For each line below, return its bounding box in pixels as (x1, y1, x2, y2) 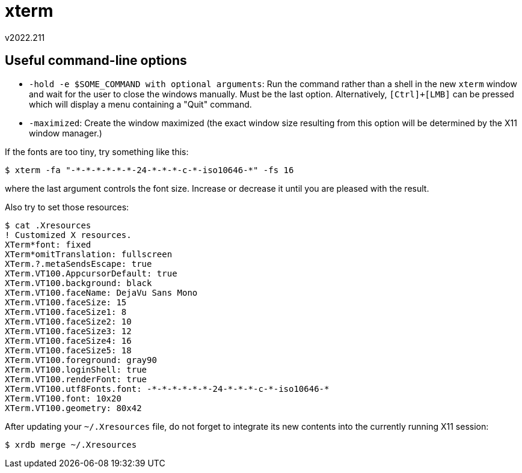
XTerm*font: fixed (5, 239, 91, 249)
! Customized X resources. (5, 230, 132, 240)
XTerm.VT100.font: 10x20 (5, 393, 121, 403)
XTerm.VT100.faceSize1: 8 (5, 307, 127, 317)
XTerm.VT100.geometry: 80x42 (5, 403, 142, 413)
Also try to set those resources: (5, 201, 129, 212)
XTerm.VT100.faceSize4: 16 (5, 335, 132, 346)
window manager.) (29, 127, 102, 138)
